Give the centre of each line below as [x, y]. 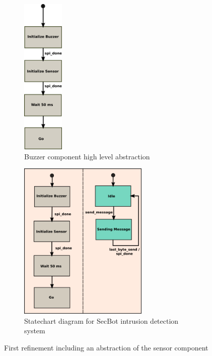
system [35, 331]
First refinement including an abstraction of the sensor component [106, 347]
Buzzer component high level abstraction [87, 156]
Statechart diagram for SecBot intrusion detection [101, 320]
